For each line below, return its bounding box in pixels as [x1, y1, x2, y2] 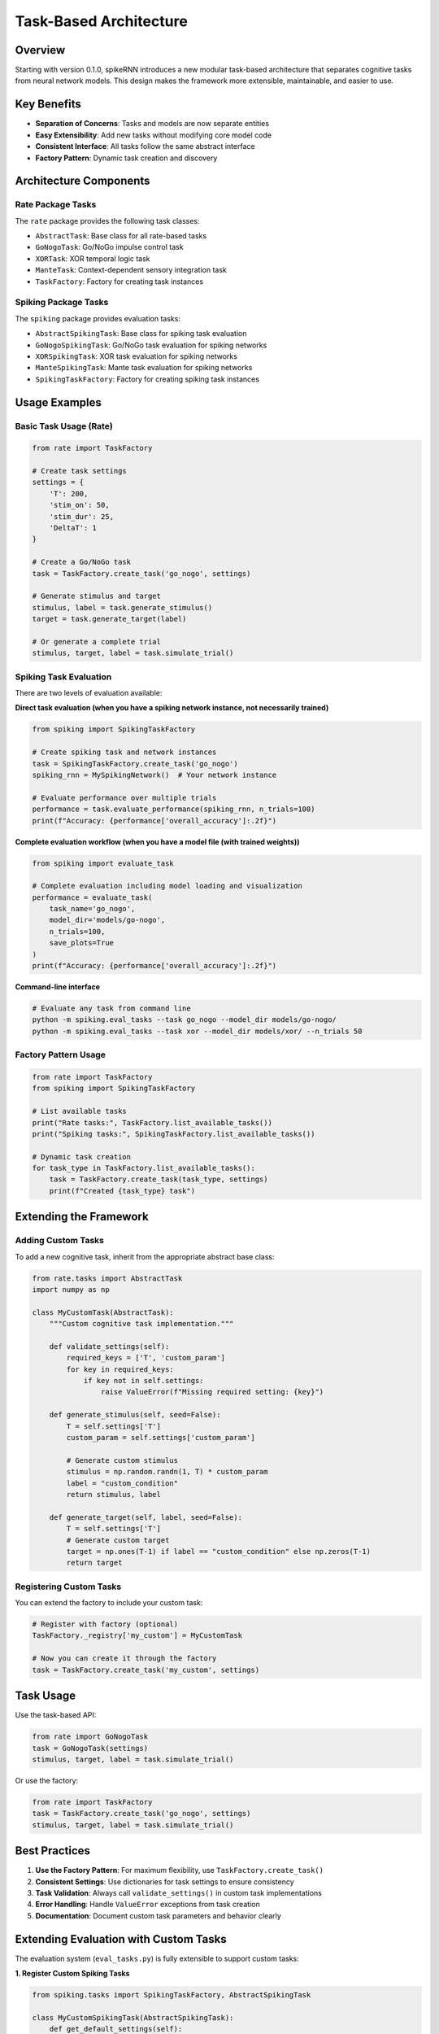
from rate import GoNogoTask [32, 1732, 149, 1741]
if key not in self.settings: [83, 1376, 204, 1386]
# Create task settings [32, 466, 128, 476]
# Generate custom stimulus [66, 1456, 179, 1464]
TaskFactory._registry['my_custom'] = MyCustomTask [32, 1631, 243, 1640]
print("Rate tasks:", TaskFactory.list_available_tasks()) [32, 1118, 272, 1127]
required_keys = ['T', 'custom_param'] [66, 1353, 225, 1363]
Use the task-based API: [15, 1710, 97, 1720]
